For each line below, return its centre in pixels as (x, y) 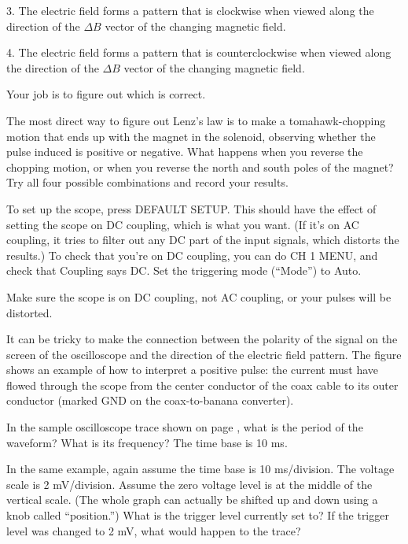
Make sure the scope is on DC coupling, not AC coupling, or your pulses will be (199, 296)
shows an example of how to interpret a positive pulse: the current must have (193, 370)
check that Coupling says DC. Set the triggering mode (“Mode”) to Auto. (184, 270)
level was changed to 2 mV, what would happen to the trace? (154, 530)
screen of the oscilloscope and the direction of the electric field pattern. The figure (204, 354)
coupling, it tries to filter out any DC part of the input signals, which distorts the (203, 240)
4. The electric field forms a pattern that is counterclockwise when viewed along (199, 52)
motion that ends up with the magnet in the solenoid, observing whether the (191, 136)
